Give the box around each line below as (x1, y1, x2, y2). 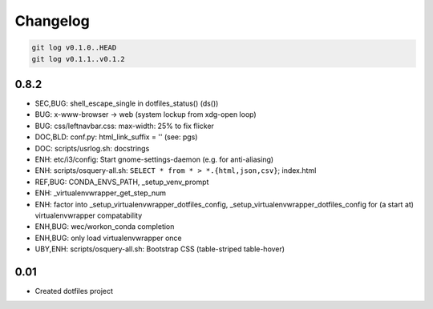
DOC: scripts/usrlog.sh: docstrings (34, 143, 150, 153)
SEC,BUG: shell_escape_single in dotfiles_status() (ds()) (34, 98, 219, 108)
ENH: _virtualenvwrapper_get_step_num (34, 188, 167, 198)
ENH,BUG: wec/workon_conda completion (34, 222, 175, 231)
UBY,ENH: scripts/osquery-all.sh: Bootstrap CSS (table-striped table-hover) (34, 244, 285, 254)
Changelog (14, 12, 90, 30)
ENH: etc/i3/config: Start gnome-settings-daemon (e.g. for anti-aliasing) (34, 154, 274, 164)
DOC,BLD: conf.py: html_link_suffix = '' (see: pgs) (34, 132, 198, 142)
